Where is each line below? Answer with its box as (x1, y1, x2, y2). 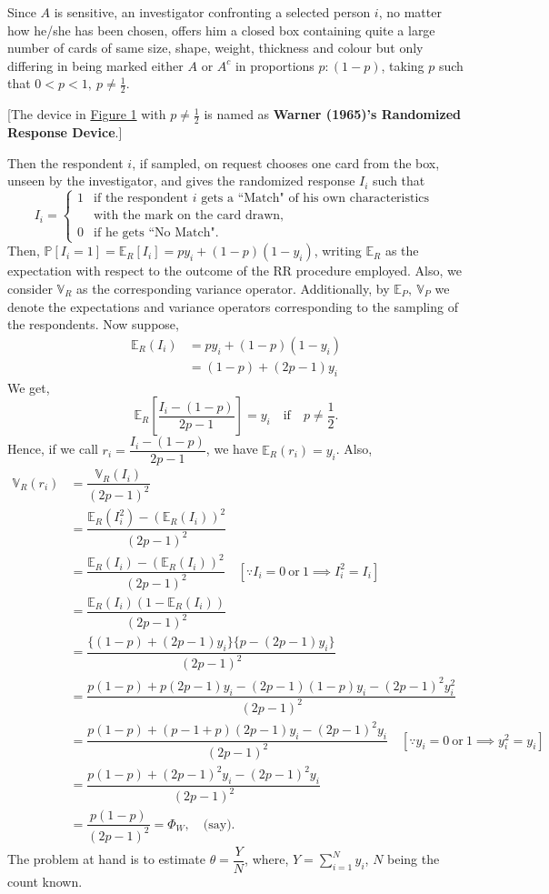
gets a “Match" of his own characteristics (201, 192, 430, 206)
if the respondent (94, 192, 189, 206)
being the (387, 849, 440, 869)
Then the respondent (7, 153, 124, 172)
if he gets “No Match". (94, 226, 219, 240)
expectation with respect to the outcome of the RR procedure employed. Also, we (7, 261, 462, 280)
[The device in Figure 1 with (7, 105, 166, 124)
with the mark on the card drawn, (94, 209, 284, 223)
